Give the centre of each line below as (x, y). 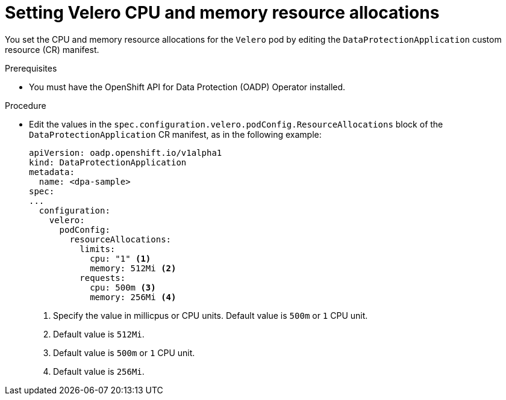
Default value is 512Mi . (99, 334)
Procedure (26, 105)
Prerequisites (31, 68)
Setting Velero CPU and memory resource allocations (222, 13)
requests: (103, 278)
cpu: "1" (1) (120, 258)
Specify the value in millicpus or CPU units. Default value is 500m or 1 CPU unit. (211, 315)
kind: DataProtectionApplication (108, 162)
